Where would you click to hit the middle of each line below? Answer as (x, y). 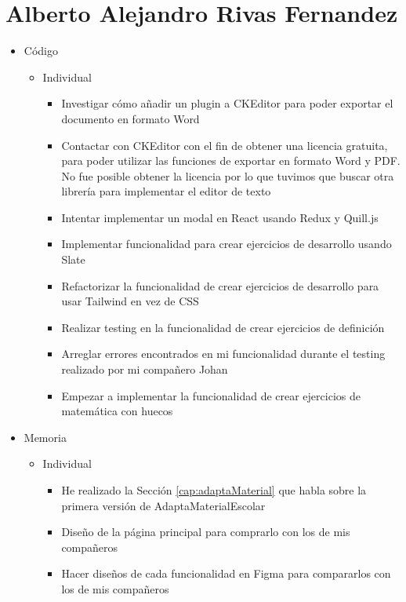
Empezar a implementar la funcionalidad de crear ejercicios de (211, 395)
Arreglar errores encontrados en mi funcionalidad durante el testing (223, 354)
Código (41, 51)
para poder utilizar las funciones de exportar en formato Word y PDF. (231, 161)
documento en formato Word (130, 118)
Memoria (45, 437)
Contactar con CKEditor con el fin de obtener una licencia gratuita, (225, 145)
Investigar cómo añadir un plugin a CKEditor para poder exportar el (227, 103)
